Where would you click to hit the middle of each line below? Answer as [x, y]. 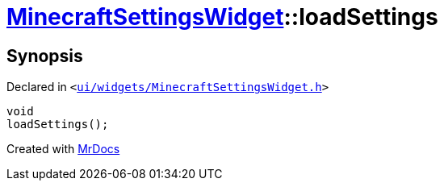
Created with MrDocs [63, 149]
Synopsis [45, 56]
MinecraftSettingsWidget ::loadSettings [222, 17]
